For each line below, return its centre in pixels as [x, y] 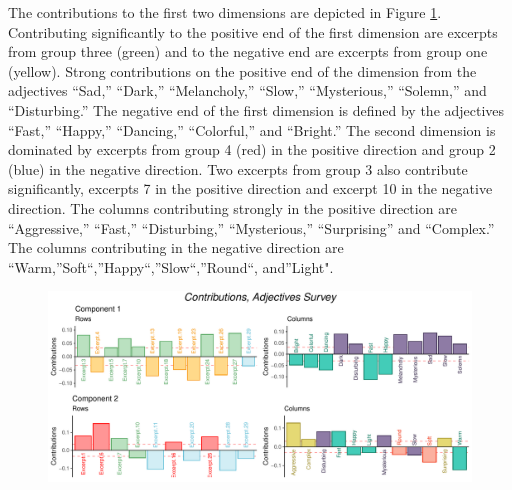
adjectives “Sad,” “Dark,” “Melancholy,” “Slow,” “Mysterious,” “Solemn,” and [247, 90]
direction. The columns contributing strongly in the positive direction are [232, 207]
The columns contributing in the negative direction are [176, 247]
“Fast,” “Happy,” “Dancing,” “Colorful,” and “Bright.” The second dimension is [252, 129]
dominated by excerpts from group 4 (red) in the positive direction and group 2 [252, 149]
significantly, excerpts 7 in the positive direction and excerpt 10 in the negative [250, 188]
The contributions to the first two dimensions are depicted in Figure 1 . [225, 12]
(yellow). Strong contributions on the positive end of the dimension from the [242, 70]
